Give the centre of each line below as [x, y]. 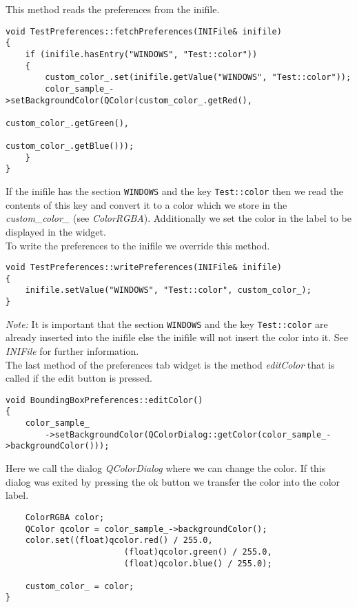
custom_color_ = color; [80, 586]
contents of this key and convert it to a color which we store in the [146, 204]
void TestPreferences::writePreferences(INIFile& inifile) [144, 268]
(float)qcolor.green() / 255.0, [198, 552]
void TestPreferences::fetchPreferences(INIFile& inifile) [144, 31]
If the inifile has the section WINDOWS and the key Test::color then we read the [174, 191]
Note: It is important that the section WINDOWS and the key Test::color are [167, 323]
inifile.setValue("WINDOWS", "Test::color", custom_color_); [168, 290]
